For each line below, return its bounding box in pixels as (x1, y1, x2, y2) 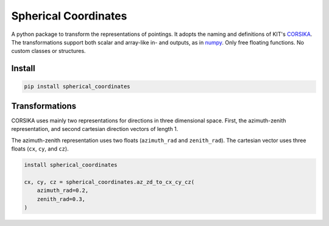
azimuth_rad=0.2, (37, 187, 89, 194)
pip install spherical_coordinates (24, 83, 130, 90)
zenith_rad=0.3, (37, 196, 85, 202)
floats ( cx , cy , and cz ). (11, 145, 69, 152)
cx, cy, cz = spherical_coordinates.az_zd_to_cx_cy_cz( (24, 178, 195, 185)
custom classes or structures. (11, 48, 86, 55)
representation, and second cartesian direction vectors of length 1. (11, 125, 179, 133)
